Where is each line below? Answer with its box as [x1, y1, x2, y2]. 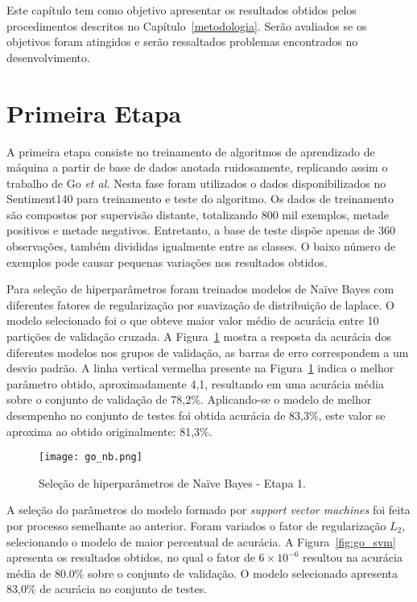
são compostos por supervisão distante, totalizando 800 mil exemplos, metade [6, 206, 390, 222]
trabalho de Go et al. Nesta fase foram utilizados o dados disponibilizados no [6, 174, 386, 191]
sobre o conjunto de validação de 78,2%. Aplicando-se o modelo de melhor [6, 391, 372, 408]
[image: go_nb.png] [39, 451, 142, 463]
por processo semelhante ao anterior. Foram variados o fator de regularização [6, 517, 386, 534]
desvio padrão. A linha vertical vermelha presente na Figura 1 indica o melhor [6, 359, 394, 376]
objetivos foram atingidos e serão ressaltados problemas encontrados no [6, 33, 358, 50]
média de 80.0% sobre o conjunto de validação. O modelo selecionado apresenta [6, 564, 398, 581]
